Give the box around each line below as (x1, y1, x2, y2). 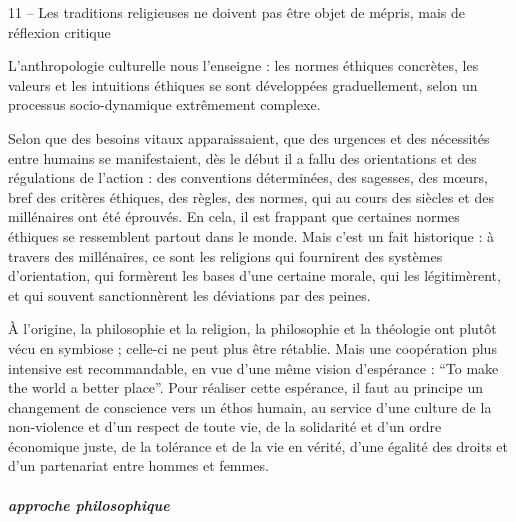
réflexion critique (8, 21, 111, 42)
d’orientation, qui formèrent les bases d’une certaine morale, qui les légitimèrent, (8, 265, 501, 286)
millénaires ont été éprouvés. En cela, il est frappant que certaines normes (8, 206, 460, 227)
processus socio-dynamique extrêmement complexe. (8, 94, 321, 115)
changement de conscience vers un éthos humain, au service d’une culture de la (8, 396, 492, 417)
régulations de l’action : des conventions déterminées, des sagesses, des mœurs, (8, 167, 489, 188)
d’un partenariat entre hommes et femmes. (8, 455, 269, 476)
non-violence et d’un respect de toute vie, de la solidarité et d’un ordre (8, 416, 442, 437)
